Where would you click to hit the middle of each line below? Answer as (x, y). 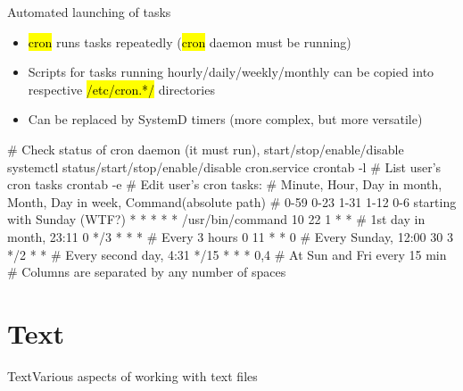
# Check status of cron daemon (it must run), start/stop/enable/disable (206, 149)
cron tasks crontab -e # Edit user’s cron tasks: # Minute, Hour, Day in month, (225, 184)
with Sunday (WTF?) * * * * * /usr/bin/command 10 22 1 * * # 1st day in (216, 219)
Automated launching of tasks (89, 12)
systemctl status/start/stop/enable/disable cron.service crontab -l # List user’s (224, 166)
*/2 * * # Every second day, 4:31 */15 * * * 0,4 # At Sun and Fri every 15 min (227, 254)
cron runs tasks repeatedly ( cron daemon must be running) (190, 42)
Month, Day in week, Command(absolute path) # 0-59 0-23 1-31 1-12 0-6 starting (232, 201)
